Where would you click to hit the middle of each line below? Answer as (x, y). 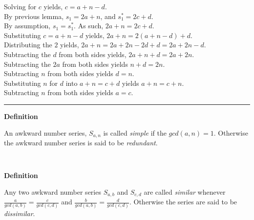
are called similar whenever (185, 191)
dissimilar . (20, 213)
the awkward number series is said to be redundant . (81, 142)
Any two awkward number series (53, 191)
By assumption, (27, 26)
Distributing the (28, 45)
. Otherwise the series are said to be (183, 202)
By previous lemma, (34, 16)
